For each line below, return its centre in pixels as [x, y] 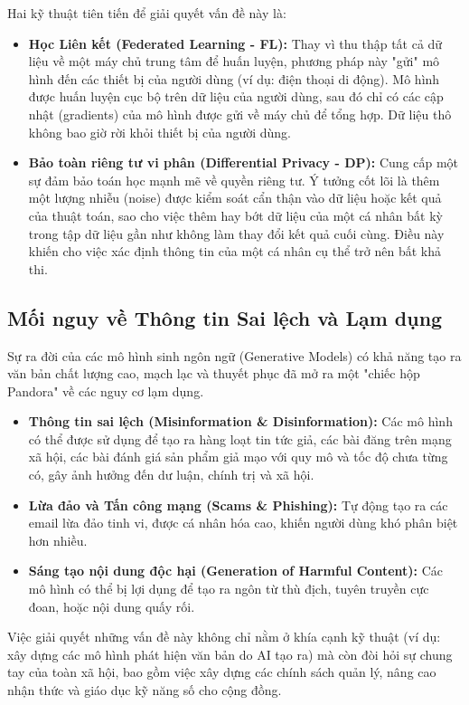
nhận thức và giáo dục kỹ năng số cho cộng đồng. [145, 690]
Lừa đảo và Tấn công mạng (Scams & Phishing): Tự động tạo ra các [238, 505]
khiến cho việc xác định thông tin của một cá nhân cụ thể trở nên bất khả [235, 251]
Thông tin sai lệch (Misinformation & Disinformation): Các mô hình [240, 421]
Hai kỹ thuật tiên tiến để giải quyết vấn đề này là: [147, 13]
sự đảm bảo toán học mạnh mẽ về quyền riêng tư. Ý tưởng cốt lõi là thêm [234, 180]
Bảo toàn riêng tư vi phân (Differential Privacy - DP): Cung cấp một [243, 162]
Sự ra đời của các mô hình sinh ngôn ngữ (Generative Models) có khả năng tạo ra [234, 355]
